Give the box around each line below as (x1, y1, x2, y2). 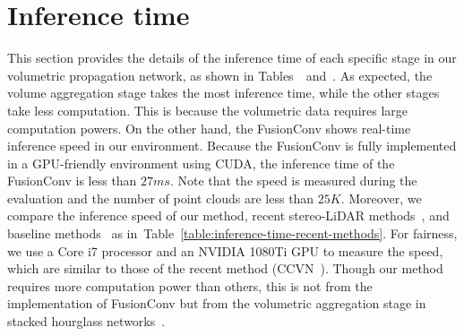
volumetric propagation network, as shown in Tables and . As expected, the (7, 65, 433, 84)
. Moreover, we (340, 188, 422, 207)
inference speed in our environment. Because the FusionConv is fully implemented (7, 136, 457, 155)
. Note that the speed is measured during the (169, 171, 417, 190)
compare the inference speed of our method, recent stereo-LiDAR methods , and (7, 206, 450, 225)
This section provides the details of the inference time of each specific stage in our (7, 48, 457, 67)
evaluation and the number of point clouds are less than (7, 188, 314, 207)
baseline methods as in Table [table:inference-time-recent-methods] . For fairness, (7, 224, 458, 243)
